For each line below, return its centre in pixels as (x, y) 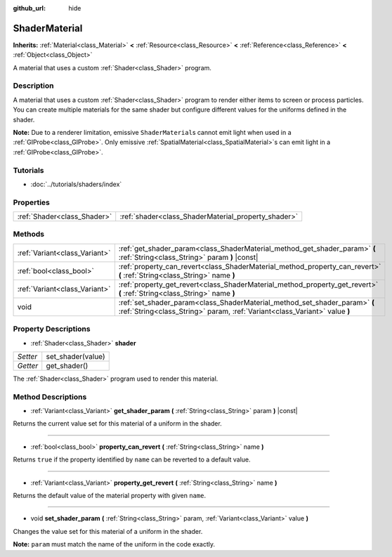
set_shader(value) (76, 356)
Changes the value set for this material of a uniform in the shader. (108, 531)
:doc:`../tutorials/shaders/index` (76, 184)
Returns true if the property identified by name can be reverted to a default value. (132, 459)
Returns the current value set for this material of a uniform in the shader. (118, 424)
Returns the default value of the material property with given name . (110, 496)
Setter (27, 356)
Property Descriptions (52, 329)
